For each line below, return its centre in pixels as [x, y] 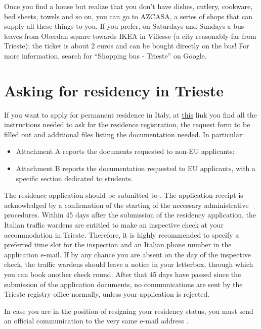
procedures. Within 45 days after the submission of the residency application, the [130, 215]
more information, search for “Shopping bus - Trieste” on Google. [105, 55]
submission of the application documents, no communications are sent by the [123, 284]
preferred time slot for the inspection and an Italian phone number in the [118, 244]
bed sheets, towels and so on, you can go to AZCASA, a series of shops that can [128, 16]
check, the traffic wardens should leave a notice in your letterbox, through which [129, 264]
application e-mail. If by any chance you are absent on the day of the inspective [127, 254]
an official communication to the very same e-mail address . [96, 321]
